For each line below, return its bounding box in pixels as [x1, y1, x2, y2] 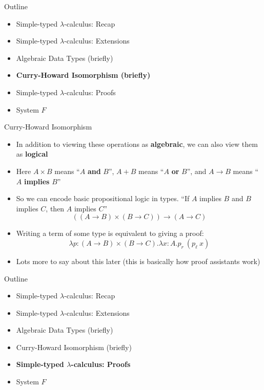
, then [46, 203, 65, 213]
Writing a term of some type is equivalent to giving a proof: [16, 228, 204, 239]
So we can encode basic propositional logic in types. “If [16, 193, 190, 204]
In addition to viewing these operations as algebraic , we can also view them [16, 138, 258, 149]
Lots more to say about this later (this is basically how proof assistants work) [16, 255, 260, 266]
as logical [16, 148, 48, 159]
